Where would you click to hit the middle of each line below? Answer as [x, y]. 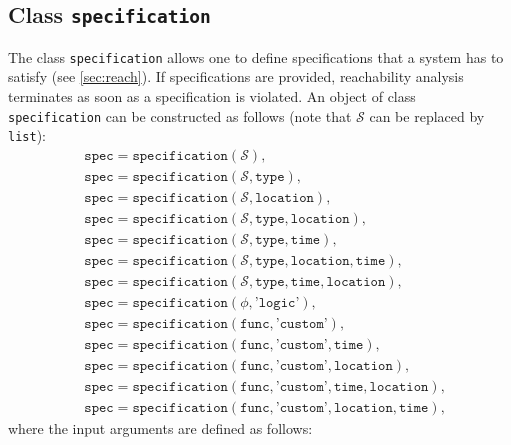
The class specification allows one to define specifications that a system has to [256, 56]
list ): [27, 135]
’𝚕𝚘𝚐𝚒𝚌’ [277, 303]
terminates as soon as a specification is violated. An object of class [212, 96]
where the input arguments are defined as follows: [160, 428]
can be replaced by [427, 115]
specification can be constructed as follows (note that [180, 115]
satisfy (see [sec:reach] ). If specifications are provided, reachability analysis [236, 76]
